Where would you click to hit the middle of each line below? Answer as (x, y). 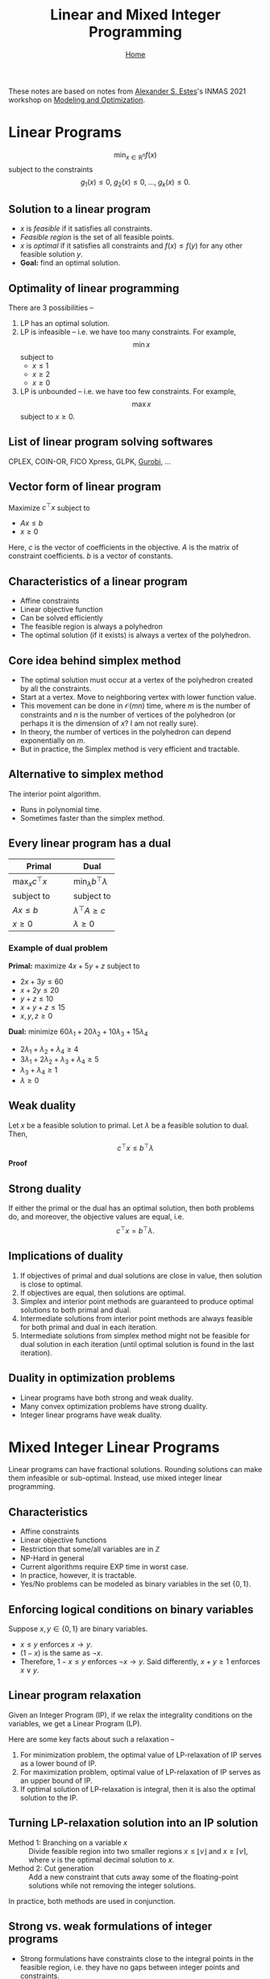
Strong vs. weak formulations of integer (110, 1927)
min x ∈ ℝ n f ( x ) (135, 155)
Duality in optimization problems (92, 1378)
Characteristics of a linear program (98, 582)
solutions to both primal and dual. (75, 1310)
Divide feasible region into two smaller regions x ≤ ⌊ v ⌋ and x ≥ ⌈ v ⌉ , (138, 1851)
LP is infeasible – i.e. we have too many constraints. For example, (128, 332)
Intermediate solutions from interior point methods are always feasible (136, 1318)
